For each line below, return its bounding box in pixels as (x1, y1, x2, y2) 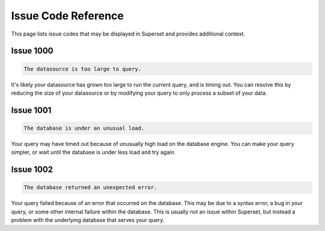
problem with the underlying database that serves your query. (11, 217, 165, 224)
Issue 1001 (11, 105, 52, 115)
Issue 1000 (11, 46, 54, 56)
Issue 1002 (11, 165, 54, 175)
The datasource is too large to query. (23, 65, 141, 72)
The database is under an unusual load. (23, 124, 144, 131)
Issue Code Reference (11, 9, 124, 22)
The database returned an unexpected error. (23, 184, 158, 191)
